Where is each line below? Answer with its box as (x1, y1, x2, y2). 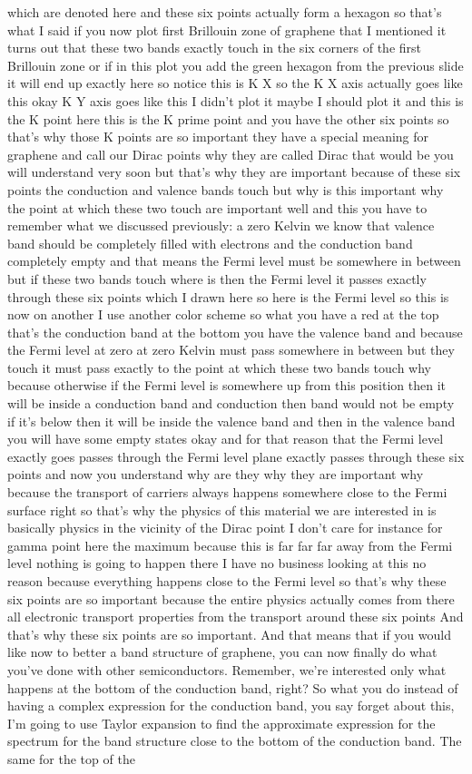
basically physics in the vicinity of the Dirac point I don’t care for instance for (7, 518, 443, 537)
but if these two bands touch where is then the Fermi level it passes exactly (7, 269, 427, 288)
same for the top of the (7, 749, 135, 768)
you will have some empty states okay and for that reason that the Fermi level (7, 429, 444, 448)
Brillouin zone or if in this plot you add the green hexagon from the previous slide (7, 55, 464, 74)
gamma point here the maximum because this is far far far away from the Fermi (7, 535, 453, 554)
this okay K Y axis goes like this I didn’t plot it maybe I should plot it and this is (7, 91, 464, 110)
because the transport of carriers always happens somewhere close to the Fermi (7, 483, 447, 502)
